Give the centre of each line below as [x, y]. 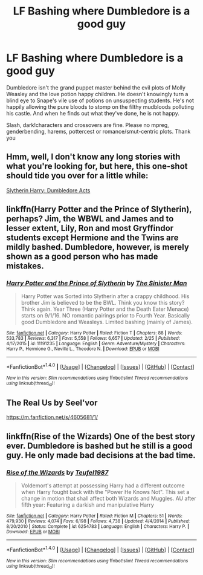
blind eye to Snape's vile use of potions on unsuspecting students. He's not [100, 100]
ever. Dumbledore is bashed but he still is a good [99, 446]
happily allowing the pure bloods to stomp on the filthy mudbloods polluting [100, 106]
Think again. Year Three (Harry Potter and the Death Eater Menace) [105, 309]
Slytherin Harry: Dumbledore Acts [48, 190]
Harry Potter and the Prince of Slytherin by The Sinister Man [97, 284]
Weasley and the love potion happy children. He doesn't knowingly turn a [97, 94]
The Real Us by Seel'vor [52, 402]
